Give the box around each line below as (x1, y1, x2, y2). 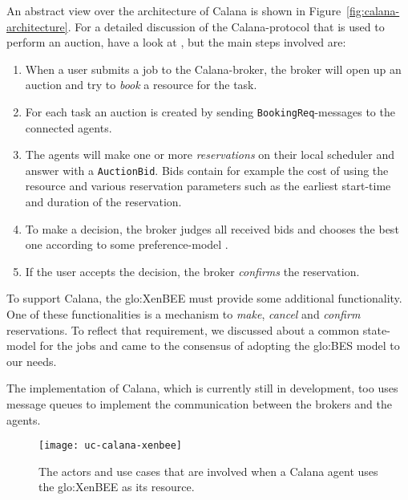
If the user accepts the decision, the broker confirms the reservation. (25, 262, 360, 279)
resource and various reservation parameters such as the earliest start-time (25, 177, 391, 194)
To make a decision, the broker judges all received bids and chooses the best (25, 220, 399, 237)
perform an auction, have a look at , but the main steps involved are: (6, 34, 346, 51)
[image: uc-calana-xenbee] (38, 440, 182, 452)
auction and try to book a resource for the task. (25, 76, 257, 93)
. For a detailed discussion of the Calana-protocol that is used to (67, 18, 385, 35)
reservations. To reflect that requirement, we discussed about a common (6, 321, 359, 338)
